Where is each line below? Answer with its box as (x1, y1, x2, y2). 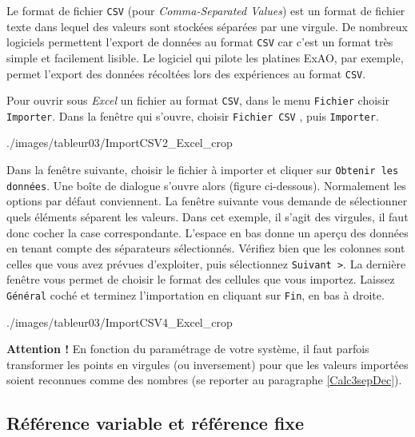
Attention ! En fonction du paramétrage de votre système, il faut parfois (6, 340, 369, 357)
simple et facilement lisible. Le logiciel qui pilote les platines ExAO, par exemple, (6, 49, 404, 66)
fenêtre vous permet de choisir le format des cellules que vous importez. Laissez (6, 271, 395, 288)
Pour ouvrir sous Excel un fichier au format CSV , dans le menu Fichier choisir (6, 92, 390, 109)
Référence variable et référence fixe (6, 411, 305, 435)
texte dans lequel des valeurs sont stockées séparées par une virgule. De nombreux (6, 18, 408, 34)
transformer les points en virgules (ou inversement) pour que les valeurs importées (6, 356, 409, 372)
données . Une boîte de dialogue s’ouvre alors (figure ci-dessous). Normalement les (6, 177, 406, 193)
